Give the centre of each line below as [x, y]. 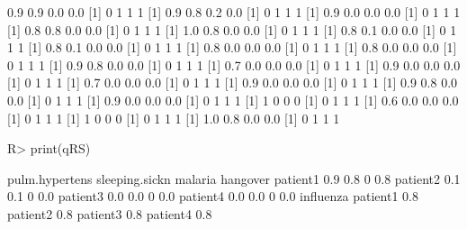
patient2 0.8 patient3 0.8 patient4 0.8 [110, 213]
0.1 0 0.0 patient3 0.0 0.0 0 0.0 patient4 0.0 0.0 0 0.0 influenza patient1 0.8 [213, 196]
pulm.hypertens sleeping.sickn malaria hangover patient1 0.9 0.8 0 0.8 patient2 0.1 [234, 178]
